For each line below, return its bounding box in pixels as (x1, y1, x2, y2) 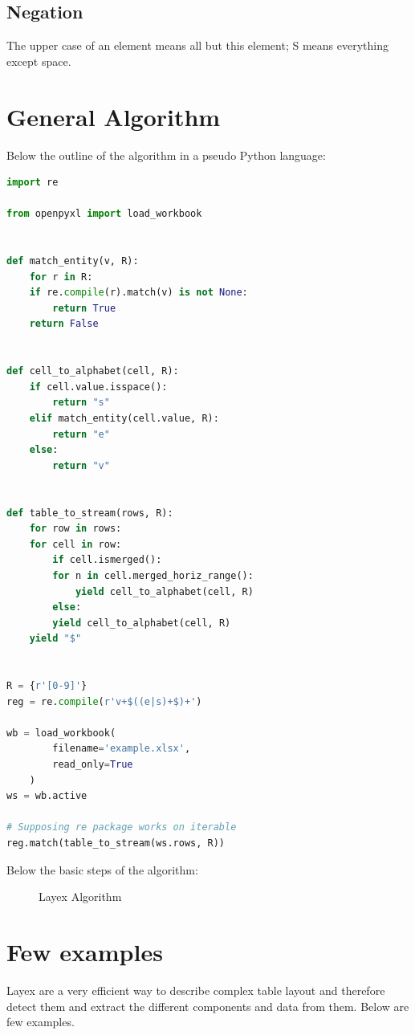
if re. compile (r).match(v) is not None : (29, 287, 248, 299)
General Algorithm (6, 100, 221, 132)
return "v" (52, 459, 110, 471)
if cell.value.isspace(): (29, 381, 168, 393)
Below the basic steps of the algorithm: (6, 861, 198, 878)
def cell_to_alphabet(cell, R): (6, 365, 179, 377)
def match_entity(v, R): (6, 255, 139, 267)
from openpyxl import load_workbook (6, 208, 202, 220)
